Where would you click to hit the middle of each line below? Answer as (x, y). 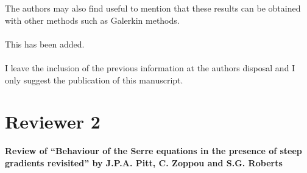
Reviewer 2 (53, 122)
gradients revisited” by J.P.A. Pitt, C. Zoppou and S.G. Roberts (144, 162)
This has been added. (45, 44)
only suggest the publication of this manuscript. (94, 79)
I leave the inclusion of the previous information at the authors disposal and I (150, 67)
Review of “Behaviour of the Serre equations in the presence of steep (153, 151)
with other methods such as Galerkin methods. (92, 20)
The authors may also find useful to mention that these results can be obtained (153, 8)
